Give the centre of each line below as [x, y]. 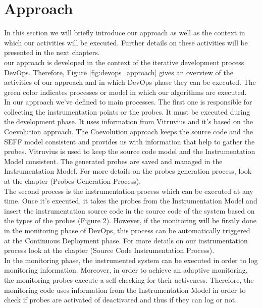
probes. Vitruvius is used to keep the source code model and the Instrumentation [130, 151]
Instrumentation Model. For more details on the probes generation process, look [128, 171]
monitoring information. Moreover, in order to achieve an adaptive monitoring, [126, 270]
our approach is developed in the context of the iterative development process [124, 62]
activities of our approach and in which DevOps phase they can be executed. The [130, 82]
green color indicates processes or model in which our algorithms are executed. [125, 92]
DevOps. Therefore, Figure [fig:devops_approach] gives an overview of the [119, 72]
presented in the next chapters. [52, 52]
